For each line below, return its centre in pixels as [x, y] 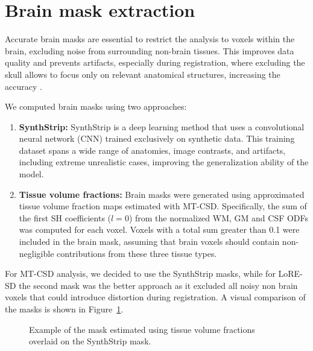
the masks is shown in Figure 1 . [64, 309]
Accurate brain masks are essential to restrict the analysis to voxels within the [150, 39]
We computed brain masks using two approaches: [96, 106]
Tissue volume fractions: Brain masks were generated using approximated [162, 194]
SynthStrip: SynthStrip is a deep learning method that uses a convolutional [162, 126]
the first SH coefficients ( [65, 217]
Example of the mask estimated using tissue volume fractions [142, 329]
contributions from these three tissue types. [137, 253]
